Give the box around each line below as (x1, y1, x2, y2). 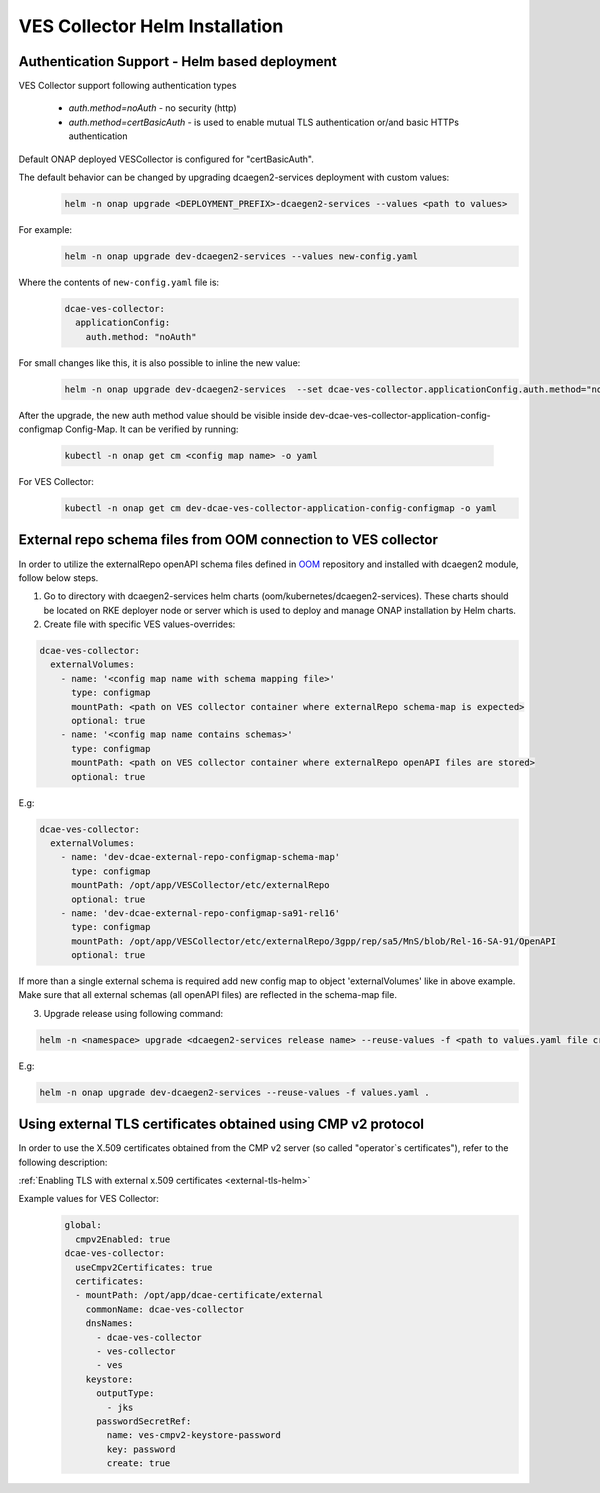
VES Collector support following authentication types (18, 80, 237, 92)
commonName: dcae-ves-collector (85, 1303, 245, 1315)
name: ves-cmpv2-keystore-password (106, 1430, 282, 1441)
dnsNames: (85, 1318, 134, 1329)
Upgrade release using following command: (43, 1007, 224, 1019)
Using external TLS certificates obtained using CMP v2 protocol (18, 1116, 425, 1133)
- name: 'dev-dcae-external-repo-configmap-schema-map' (60, 851, 341, 863)
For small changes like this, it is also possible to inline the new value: (18, 356, 301, 369)
